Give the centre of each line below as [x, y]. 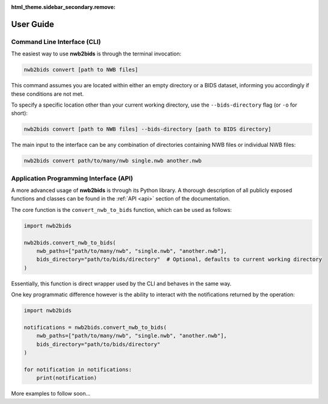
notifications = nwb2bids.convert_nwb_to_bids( [95, 327]
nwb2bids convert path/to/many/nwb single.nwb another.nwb [113, 161]
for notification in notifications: [78, 369]
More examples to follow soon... [51, 394]
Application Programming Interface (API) [72, 178]
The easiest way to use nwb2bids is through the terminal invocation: [96, 54]
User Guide [32, 24]
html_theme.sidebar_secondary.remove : [63, 7]
